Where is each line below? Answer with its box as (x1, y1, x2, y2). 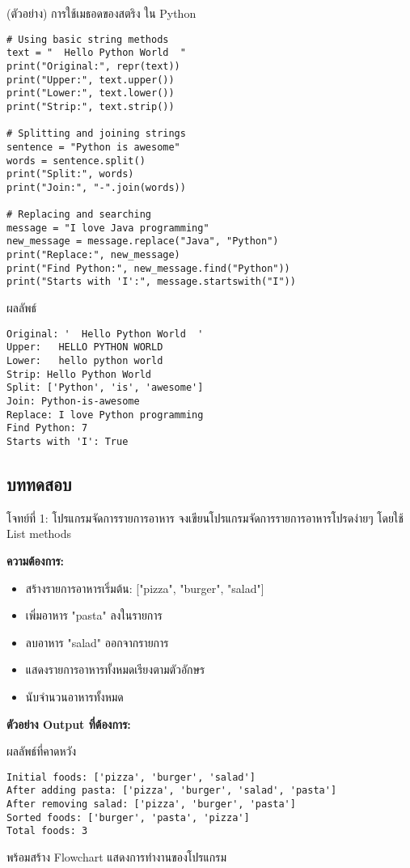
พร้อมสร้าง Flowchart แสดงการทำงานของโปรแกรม (6, 848, 227, 865)
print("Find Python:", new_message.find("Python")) (6, 262, 290, 274)
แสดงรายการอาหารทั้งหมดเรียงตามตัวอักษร (25, 661, 205, 678)
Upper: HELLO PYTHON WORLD (6, 341, 163, 354)
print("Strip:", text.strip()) (6, 100, 175, 112)
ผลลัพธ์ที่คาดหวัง (6, 743, 77, 760)
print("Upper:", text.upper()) (6, 74, 175, 86)
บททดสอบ (6, 471, 72, 496)
